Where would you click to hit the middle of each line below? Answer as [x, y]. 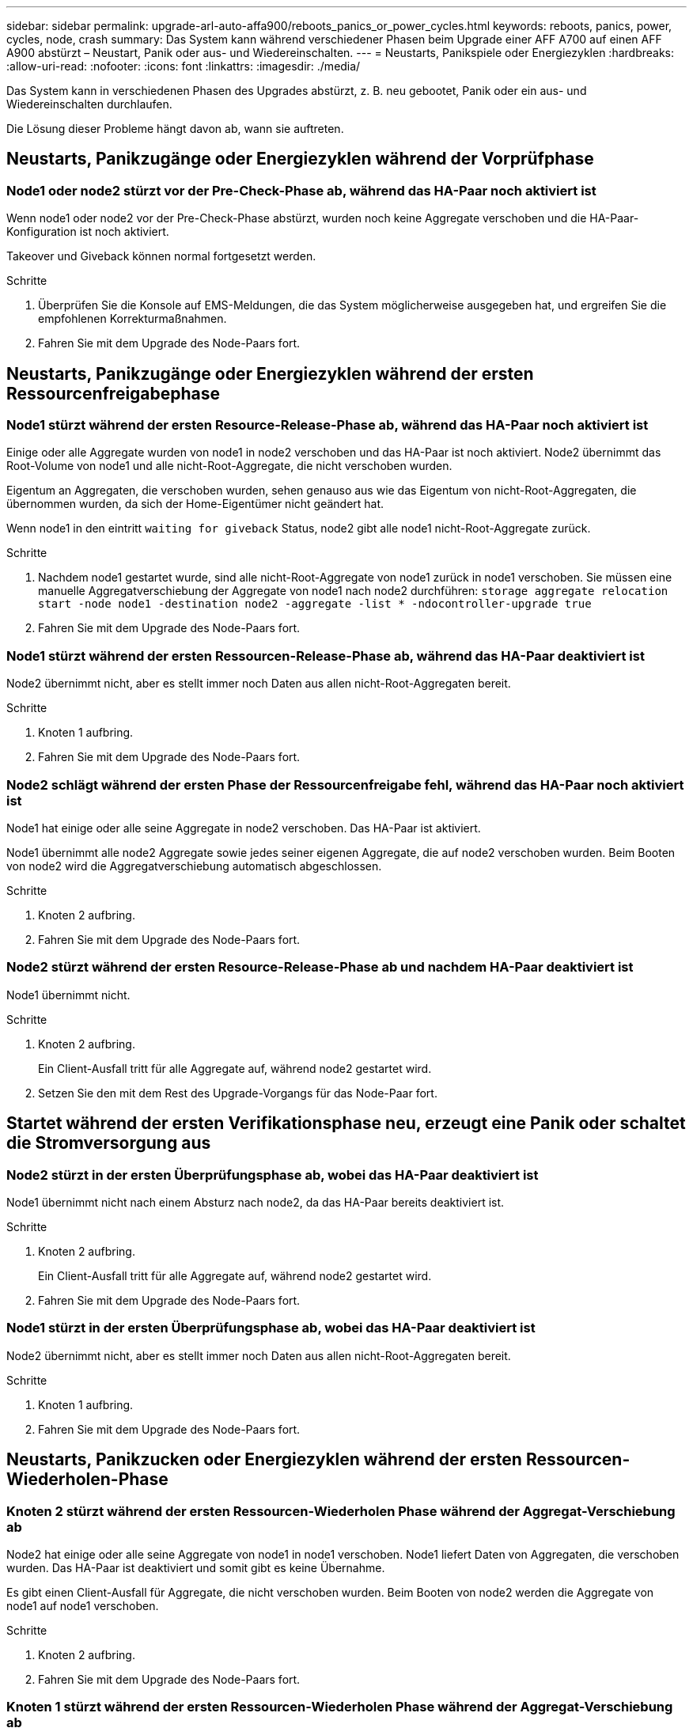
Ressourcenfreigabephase [114, 393]
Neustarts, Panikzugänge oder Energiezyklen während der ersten [270, 373]
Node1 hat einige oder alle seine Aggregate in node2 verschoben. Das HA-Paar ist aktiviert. [244, 828]
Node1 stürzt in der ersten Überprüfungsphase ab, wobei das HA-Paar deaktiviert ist [271, 1328]
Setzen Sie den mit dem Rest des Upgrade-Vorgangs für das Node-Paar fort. [238, 1093]
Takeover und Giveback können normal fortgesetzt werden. [161, 256]
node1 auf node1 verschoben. [83, 1605]
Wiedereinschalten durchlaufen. [89, 104]
